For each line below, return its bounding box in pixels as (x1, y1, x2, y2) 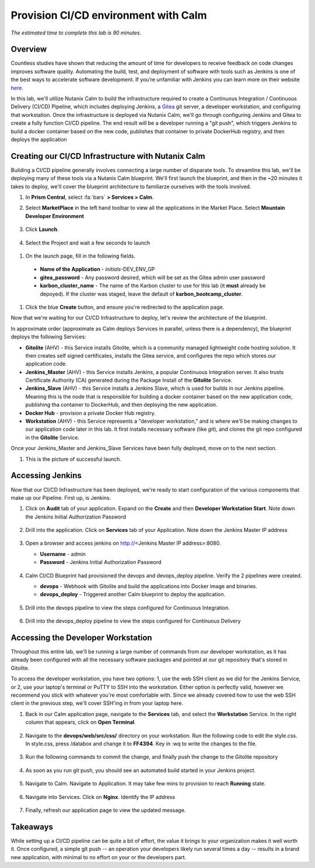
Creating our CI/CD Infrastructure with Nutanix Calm (10, 151, 205, 161)
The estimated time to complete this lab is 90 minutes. (10, 29, 142, 36)
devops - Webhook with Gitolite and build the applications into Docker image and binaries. (40, 583, 258, 590)
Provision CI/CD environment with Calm (10, 9, 207, 22)
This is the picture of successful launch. (25, 455, 122, 462)
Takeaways (10, 822, 54, 832)
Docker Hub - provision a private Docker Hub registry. (25, 409, 156, 416)
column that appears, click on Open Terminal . (25, 719, 136, 726)
